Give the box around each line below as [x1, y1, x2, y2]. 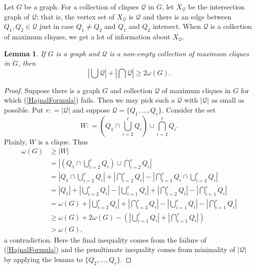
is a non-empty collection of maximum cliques [109, 48, 249, 58]
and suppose [72, 104, 110, 115]
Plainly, [4, 136, 27, 146]
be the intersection [188, 1, 245, 11]
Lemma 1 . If [4, 48, 46, 58]
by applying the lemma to [4, 254, 83, 264]
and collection [110, 85, 153, 95]
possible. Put [4, 104, 44, 115]
